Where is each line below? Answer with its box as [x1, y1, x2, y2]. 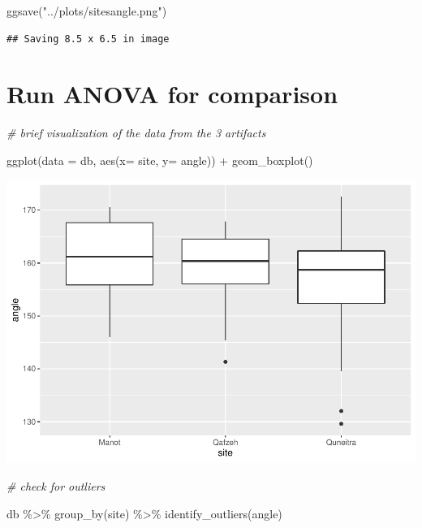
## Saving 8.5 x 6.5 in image [6, 32, 170, 45]
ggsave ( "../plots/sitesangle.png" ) [6, 2, 167, 19]
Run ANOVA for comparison [6, 77, 338, 110]
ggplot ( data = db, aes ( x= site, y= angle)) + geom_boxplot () [6, 151, 313, 168]
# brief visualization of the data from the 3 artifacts [6, 124, 266, 141]
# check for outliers [6, 478, 105, 495]
